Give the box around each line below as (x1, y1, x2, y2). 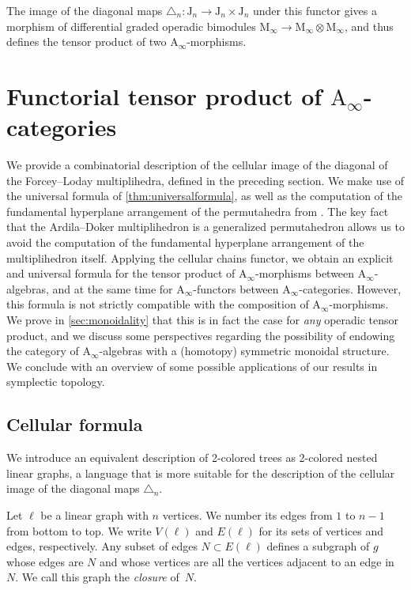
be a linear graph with (40, 506, 149, 523)
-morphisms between (255, 265, 355, 282)
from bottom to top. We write (6, 522, 152, 539)
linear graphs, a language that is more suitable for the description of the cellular (6, 464, 395, 481)
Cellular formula (6, 412, 143, 437)
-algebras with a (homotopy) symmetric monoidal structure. (99, 342, 390, 359)
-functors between (193, 280, 279, 297)
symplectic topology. (6, 373, 105, 390)
